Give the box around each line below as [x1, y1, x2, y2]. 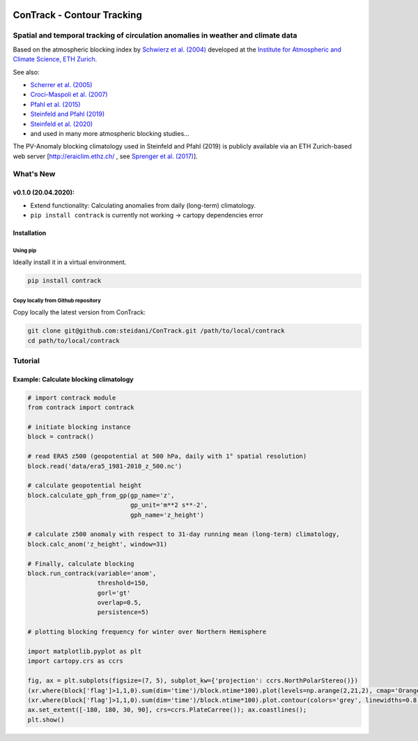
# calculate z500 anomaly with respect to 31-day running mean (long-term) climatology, [27, 530, 341, 538]
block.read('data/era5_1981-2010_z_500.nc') [27, 462, 183, 470]
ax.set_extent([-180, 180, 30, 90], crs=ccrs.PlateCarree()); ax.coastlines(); [27, 706, 307, 714]
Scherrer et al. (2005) [30, 80, 93, 89]
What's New [13, 169, 56, 179]
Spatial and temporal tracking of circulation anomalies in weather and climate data [13, 31, 297, 40]
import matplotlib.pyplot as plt [27, 648, 142, 655]
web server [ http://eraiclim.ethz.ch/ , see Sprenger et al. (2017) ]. [13, 152, 198, 160]
